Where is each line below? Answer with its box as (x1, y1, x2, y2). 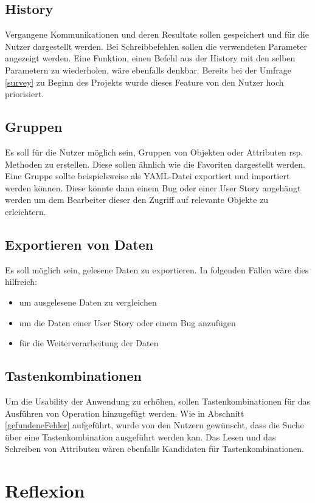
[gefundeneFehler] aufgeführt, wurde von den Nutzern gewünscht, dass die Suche (5, 419, 304, 431)
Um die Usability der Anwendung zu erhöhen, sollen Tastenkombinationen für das (5, 394, 311, 407)
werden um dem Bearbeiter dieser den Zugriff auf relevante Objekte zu (5, 193, 268, 206)
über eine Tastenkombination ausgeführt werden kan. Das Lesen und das (5, 430, 276, 443)
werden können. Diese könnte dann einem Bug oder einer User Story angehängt (5, 181, 301, 194)
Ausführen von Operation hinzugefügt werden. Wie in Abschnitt (5, 406, 244, 419)
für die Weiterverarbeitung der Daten (19, 337, 159, 349)
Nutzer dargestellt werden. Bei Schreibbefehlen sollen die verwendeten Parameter (5, 39, 308, 52)
